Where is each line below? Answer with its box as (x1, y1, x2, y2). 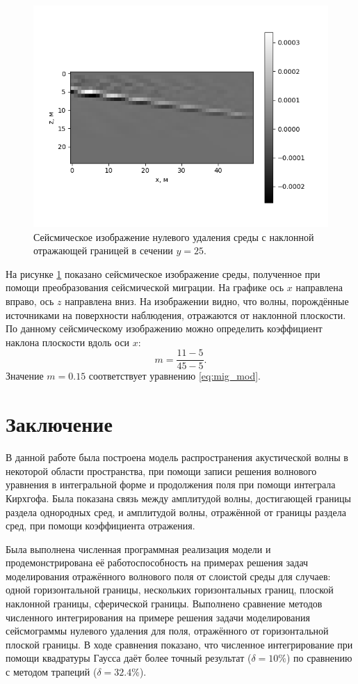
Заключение (6, 410, 113, 438)
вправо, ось (6, 293, 54, 308)
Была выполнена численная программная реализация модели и (6, 541, 271, 556)
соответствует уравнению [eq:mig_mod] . (88, 368, 261, 383)
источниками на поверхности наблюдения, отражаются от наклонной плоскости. (6, 307, 346, 322)
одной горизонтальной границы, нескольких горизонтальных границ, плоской (6, 582, 334, 597)
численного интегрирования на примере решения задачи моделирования (6, 609, 310, 624)
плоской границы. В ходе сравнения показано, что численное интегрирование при (6, 637, 353, 651)
